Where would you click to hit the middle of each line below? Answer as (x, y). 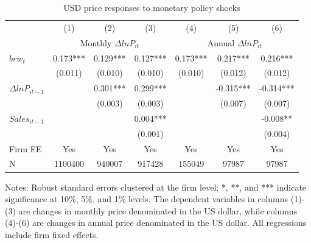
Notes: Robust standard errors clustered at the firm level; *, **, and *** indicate (156, 187)
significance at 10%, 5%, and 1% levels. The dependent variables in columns (147, 199)
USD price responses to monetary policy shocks (152, 7)
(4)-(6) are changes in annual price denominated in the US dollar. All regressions (156, 223)
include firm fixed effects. (52, 234)
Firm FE (26, 148)
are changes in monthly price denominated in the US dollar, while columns (158, 210)
